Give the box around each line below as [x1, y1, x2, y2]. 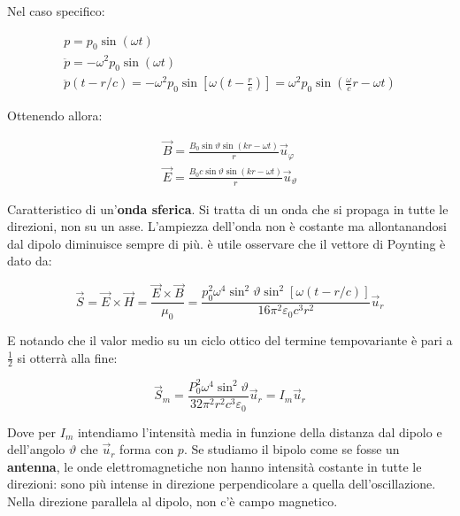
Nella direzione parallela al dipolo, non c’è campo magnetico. [7, 491, 338, 510]
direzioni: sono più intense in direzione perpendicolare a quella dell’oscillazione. [7, 474, 436, 493]
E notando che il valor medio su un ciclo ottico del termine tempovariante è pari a [7, 331, 453, 350]
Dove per [7, 422, 57, 441]
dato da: [7, 251, 52, 270]
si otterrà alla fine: [17, 348, 118, 366]
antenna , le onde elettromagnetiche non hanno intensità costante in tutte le [7, 457, 422, 475]
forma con [119, 440, 174, 458]
